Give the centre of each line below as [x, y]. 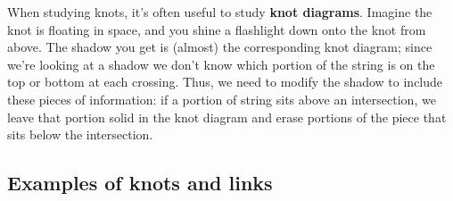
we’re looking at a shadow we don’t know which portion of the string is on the [221, 64]
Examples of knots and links [140, 183]
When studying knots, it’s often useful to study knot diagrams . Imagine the [220, 12]
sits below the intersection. [80, 134]
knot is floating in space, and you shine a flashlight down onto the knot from [217, 29]
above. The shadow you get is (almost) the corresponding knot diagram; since [220, 47]
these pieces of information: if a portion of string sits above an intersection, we [222, 99]
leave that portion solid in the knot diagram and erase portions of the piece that [227, 117]
